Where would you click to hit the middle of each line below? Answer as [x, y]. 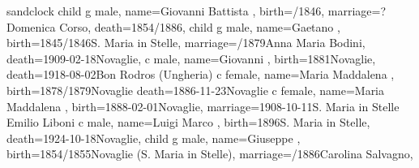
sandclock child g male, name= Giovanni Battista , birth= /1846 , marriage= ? [197, 11]
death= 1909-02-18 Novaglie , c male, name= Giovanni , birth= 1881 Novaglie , [191, 58]
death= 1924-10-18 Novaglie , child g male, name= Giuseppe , [154, 138]
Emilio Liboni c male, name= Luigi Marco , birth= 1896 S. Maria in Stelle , [188, 122]
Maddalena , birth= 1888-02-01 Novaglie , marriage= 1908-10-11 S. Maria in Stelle [203, 106]
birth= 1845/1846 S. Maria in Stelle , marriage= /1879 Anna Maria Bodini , [186, 43]
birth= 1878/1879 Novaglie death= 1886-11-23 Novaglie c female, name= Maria [196, 90]
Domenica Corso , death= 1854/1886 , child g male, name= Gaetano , [173, 26]
